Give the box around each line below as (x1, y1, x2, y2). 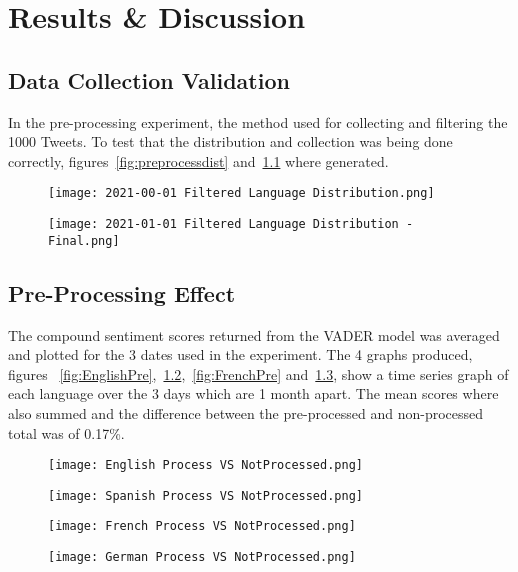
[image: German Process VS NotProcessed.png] (48, 550, 356, 565)
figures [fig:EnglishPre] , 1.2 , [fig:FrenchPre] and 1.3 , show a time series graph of (8, 363, 509, 384)
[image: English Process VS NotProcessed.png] (48, 458, 363, 473)
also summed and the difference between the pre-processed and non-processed (8, 402, 484, 423)
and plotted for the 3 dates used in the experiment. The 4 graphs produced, (8, 344, 473, 365)
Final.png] (48, 233, 120, 248)
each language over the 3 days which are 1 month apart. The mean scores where (8, 383, 499, 404)
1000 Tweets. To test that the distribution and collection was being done (8, 131, 453, 152)
